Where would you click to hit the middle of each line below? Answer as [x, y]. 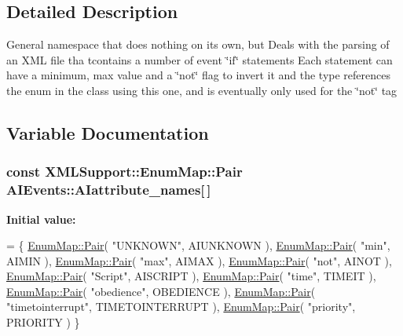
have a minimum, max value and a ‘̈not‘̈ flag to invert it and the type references [199, 75]
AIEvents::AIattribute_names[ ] [109, 190]
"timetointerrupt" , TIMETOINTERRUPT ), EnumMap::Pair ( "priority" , [181, 307]
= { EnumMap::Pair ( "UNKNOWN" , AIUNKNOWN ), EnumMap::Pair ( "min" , [198, 245]
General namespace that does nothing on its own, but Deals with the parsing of [198, 44]
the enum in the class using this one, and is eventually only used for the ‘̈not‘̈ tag [202, 90]
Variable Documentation [108, 132]
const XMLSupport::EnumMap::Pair [125, 172]
